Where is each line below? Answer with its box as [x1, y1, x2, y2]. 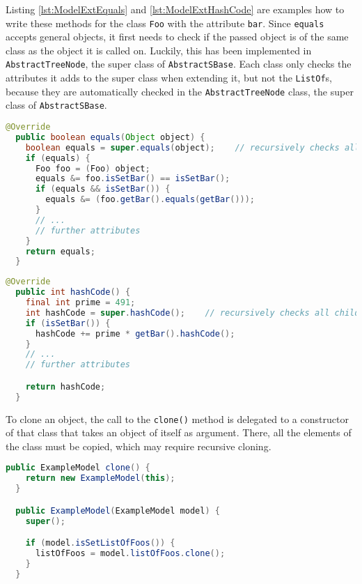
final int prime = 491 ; [25, 298, 136, 308]
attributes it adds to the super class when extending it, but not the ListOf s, [6, 70, 332, 85]
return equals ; [25, 246, 95, 256]
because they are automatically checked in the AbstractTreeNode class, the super [6, 84, 354, 98]
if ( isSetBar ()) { [25, 318, 111, 328]
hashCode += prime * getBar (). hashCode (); [35, 328, 235, 339]
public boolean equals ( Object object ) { [15, 132, 205, 142]
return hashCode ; [25, 381, 106, 392]
